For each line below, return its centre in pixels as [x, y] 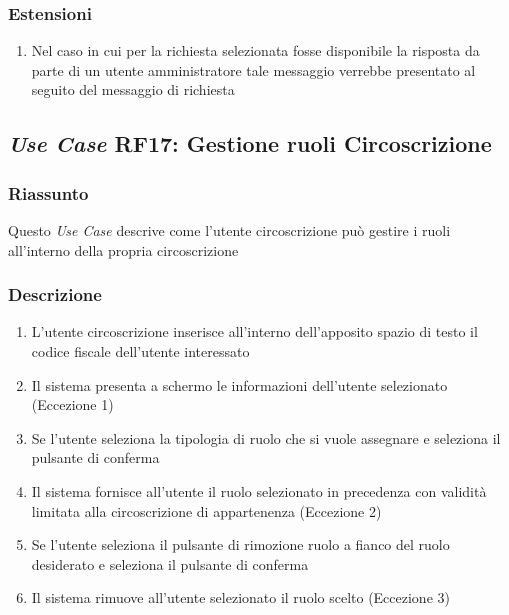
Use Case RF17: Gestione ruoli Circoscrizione [250, 143]
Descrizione [55, 294]
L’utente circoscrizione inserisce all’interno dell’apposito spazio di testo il [254, 331]
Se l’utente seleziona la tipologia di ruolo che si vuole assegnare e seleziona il [266, 437]
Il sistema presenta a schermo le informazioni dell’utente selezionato [239, 384]
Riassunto [48, 192]
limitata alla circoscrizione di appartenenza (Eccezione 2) [206, 510]
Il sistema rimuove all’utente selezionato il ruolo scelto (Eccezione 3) [240, 597]
